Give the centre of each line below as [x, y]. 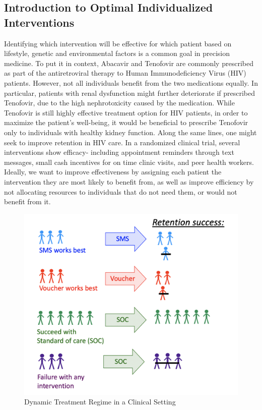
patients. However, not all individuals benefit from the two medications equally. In [131, 82]
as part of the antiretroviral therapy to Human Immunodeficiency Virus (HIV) [125, 73]
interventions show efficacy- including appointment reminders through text [119, 152]
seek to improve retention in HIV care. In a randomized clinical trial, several [122, 142]
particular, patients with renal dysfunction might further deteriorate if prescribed [130, 93]
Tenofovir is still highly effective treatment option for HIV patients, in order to [126, 112]
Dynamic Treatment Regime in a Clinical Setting [100, 402]
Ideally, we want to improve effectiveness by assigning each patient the [113, 172]
